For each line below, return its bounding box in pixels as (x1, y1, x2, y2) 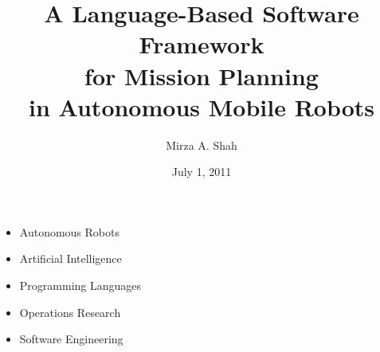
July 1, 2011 (171, 163, 232, 180)
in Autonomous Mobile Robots (28, 90, 375, 123)
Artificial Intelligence (19, 250, 122, 267)
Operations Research (19, 303, 121, 320)
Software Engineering (19, 330, 123, 347)
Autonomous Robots (19, 223, 119, 240)
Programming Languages (19, 277, 142, 294)
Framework (139, 28, 264, 61)
